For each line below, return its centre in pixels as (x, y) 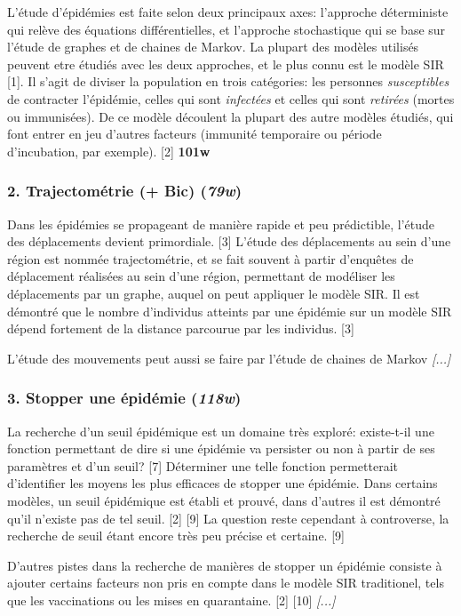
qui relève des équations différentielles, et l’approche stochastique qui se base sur (227, 29)
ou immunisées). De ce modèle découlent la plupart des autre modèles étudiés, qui (230, 116)
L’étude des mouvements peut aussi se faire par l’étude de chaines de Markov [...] (229, 358)
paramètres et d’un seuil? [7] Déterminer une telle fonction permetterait (203, 465)
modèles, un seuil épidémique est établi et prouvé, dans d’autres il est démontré (224, 500)
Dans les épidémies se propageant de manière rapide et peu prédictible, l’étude (221, 224)
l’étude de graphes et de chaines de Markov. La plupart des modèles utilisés (213, 47)
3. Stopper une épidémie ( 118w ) (124, 398)
